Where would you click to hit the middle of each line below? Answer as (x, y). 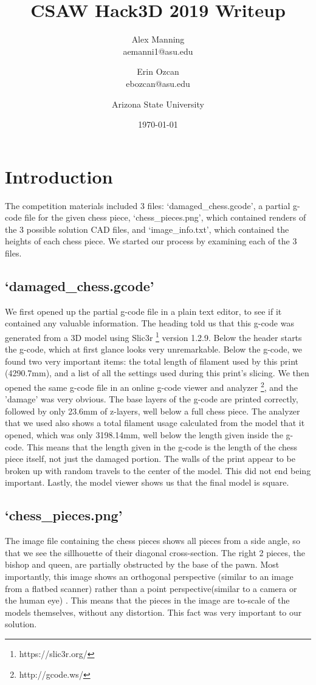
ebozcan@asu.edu (158, 83)
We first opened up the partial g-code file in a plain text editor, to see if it (143, 311)
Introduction (59, 176)
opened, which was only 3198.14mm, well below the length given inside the (144, 435)
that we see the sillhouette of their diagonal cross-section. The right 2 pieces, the (155, 552)
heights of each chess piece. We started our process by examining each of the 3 (151, 241)
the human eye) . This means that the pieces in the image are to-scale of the (147, 600)
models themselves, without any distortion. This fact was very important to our (153, 612)
